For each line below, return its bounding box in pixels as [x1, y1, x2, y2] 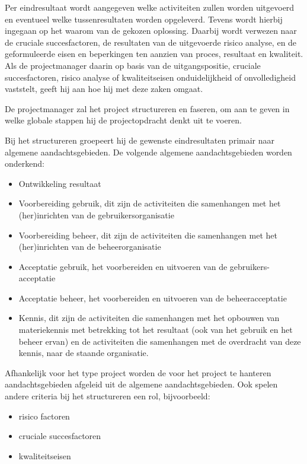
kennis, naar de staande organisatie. [18, 347, 149, 359]
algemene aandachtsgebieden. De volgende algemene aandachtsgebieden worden [5, 145, 292, 158]
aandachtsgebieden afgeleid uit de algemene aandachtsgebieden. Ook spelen [5, 378, 278, 390]
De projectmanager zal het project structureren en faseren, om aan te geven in [5, 102, 290, 115]
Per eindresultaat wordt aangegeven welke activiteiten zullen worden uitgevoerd [5, 1, 295, 13]
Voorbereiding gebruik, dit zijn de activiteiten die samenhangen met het [18, 197, 281, 209]
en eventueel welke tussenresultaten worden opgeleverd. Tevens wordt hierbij [5, 12, 283, 25]
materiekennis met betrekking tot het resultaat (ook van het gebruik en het [18, 323, 293, 336]
